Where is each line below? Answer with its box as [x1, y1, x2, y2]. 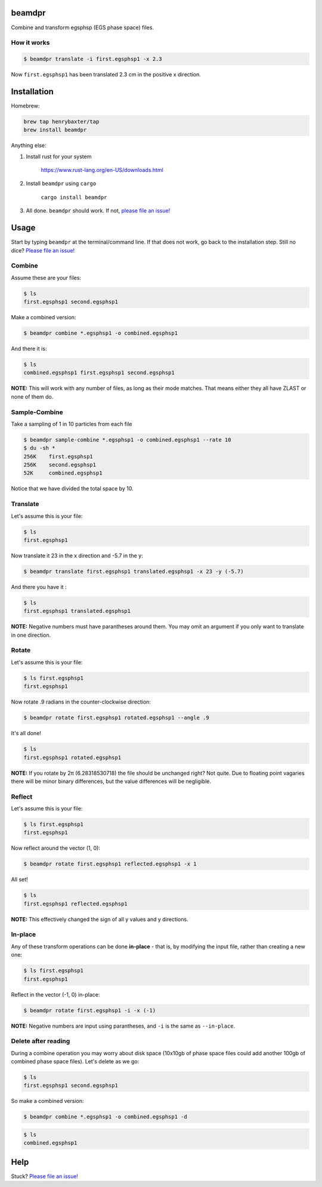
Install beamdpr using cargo [26, 180, 97, 187]
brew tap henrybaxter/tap [23, 118, 100, 125]
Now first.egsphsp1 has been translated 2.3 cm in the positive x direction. [11, 71, 201, 78]
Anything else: [11, 142, 47, 149]
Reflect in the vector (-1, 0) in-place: [11, 991, 100, 998]
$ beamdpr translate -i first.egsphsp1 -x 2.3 [23, 56, 162, 63]
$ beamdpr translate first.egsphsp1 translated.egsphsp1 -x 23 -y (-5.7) [23, 568, 244, 575]
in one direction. [11, 631, 51, 639]
